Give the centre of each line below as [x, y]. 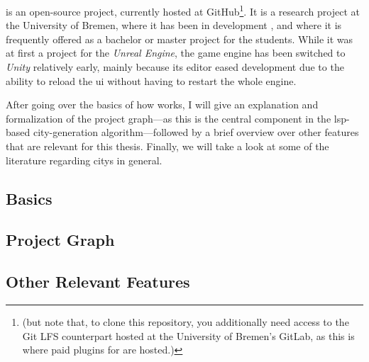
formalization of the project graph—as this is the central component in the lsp [176, 118]
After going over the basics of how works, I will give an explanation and [162, 104]
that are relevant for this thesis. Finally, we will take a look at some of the [167, 146]
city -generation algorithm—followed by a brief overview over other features [196, 132]
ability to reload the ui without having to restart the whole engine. [151, 80]
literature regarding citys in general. [84, 160]
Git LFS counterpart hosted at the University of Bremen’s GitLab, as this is [188, 335]
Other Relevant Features [98, 282]
